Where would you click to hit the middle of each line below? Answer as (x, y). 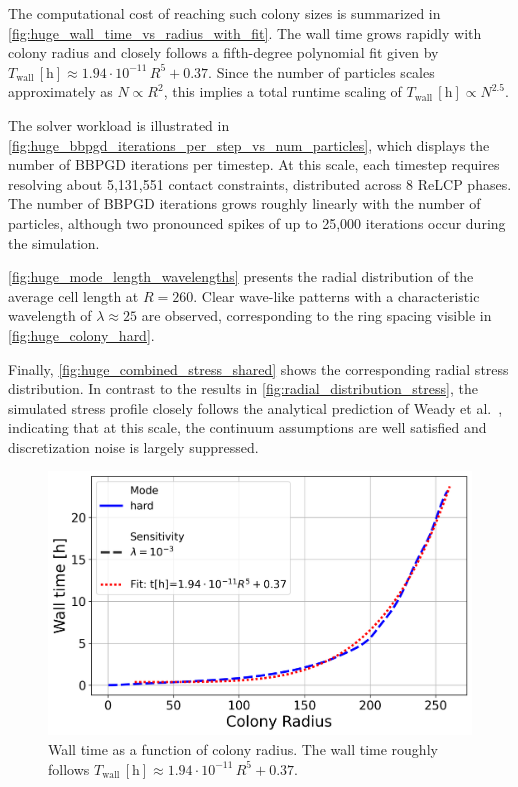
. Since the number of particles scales (321, 71)
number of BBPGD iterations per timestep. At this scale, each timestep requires (254, 164)
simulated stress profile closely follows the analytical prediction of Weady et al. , (255, 407)
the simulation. (54, 242)
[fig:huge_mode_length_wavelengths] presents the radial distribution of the (241, 276)
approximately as (60, 91)
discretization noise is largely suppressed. (133, 446)
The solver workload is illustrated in (119, 124)
